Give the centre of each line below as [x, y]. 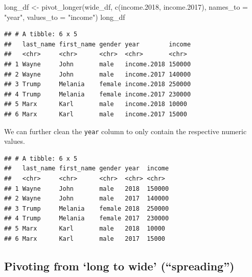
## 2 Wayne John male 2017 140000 [87, 199]
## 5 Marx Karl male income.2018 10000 [96, 104]
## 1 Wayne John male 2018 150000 [87, 188]
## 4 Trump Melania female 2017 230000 [87, 219]
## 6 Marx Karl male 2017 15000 [85, 238]
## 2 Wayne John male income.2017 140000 [98, 74]
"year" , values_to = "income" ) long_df [65, 17]
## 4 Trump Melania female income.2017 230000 [98, 94]
